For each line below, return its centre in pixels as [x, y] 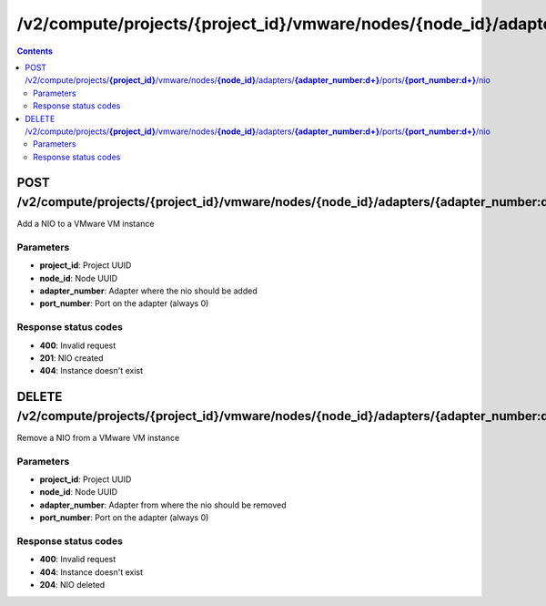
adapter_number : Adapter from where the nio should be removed [163, 505]
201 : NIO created [71, 358]
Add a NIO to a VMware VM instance [86, 224]
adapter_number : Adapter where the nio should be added [149, 291]
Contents [35, 51]
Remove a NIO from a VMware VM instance [98, 437]
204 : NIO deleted [72, 585]
